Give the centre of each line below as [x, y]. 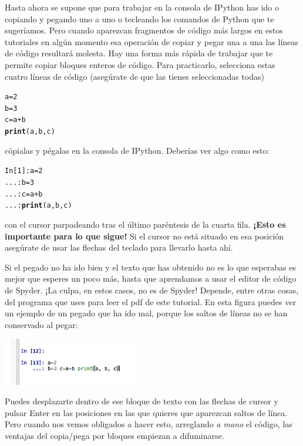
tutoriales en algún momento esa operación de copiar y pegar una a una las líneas [151, 41]
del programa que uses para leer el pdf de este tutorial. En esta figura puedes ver [150, 301]
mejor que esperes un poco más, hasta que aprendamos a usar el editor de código [151, 278]
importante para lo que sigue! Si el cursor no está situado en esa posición [144, 236]
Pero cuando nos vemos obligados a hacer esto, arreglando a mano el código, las [149, 424]
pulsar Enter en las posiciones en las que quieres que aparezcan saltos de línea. [146, 412]
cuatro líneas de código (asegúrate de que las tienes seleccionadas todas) [134, 76]
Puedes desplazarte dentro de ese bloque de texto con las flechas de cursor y [142, 401]
